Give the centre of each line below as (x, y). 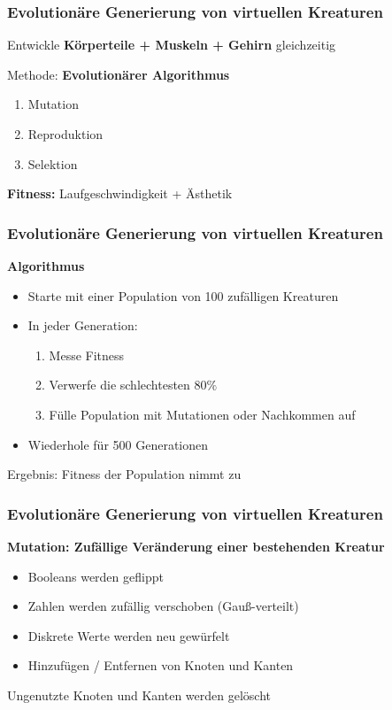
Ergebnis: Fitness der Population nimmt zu (124, 474)
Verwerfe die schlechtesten (119, 385)
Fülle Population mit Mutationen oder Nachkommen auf (202, 414)
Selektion (53, 163)
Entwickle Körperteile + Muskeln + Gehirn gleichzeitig (172, 45)
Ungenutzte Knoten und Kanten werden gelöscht (139, 695)
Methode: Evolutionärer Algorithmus (119, 74)
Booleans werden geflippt (96, 576)
